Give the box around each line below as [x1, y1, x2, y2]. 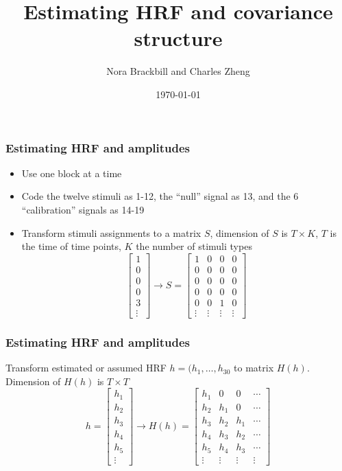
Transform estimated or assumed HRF [5, 360, 167, 375]
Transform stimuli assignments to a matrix [21, 225, 201, 240]
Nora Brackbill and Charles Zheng [106, 64, 250, 78]
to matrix [234, 360, 274, 375]
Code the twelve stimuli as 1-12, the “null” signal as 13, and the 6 [21, 189, 299, 203]
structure [134, 24, 223, 52]
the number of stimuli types [136, 239, 252, 253]
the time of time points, [21, 239, 121, 253]
